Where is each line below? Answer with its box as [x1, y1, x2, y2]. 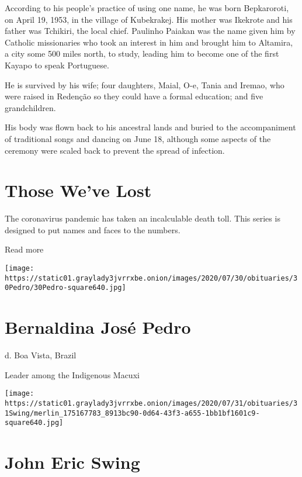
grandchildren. [5, 101, 56, 113]
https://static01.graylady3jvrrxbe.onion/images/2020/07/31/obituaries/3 [5, 399, 298, 407]
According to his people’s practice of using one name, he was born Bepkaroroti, [5, 2, 289, 13]
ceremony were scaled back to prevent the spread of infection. [5, 144, 225, 156]
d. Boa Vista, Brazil [5, 349, 77, 361]
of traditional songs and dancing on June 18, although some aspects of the [5, 132, 271, 144]
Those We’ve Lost [5, 178, 152, 202]
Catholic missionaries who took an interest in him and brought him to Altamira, [5, 36, 293, 48]
